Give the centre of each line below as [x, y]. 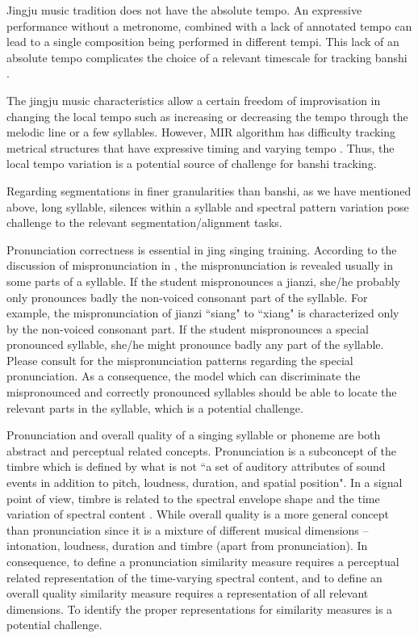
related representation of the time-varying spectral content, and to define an [194, 577]
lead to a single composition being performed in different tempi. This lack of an [203, 42]
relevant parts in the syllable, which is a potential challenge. [155, 407]
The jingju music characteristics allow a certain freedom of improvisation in [194, 100]
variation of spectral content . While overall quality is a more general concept [198, 514]
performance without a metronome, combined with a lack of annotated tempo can [209, 25]
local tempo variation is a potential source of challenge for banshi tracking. [192, 164]
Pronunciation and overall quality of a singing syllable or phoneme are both [194, 435]
